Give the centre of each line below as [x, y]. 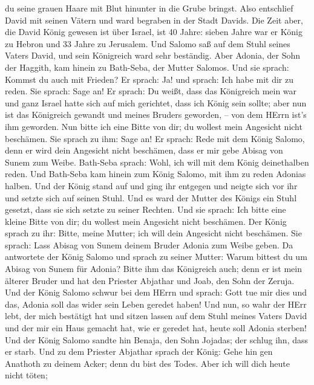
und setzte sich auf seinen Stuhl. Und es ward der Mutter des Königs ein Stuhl [151, 197]
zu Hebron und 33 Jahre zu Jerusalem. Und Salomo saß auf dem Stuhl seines [148, 43]
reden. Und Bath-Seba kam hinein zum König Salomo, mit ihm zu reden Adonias [155, 174]
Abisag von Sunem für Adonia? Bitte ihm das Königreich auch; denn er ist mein [153, 269]
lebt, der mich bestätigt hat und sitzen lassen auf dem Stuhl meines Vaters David [156, 316]
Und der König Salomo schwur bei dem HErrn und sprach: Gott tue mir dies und [156, 292]
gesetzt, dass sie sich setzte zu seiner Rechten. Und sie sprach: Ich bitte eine [146, 209]
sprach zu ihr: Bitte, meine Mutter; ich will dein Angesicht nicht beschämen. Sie [153, 233]
